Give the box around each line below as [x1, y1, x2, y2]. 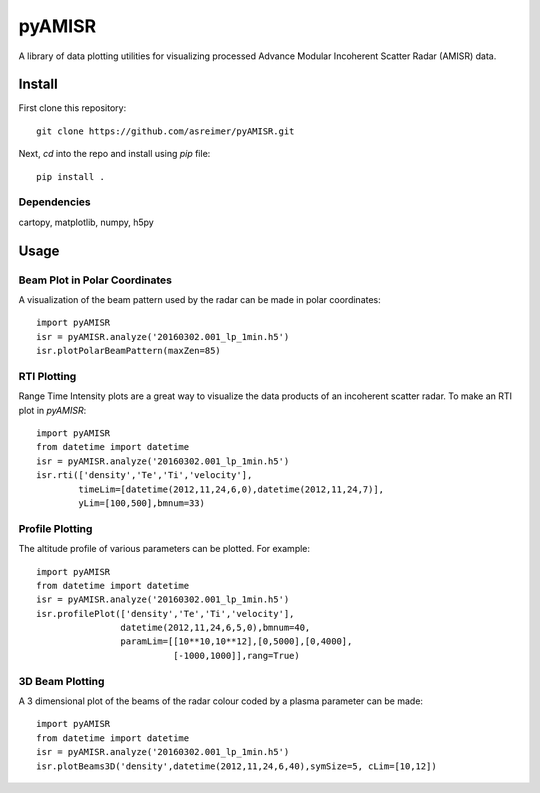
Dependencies [18, 195, 92, 209]
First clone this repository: [18, 102, 127, 114]
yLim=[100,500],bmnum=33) [78, 497, 205, 509]
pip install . [36, 171, 105, 182]
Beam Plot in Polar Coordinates [18, 273, 173, 287]
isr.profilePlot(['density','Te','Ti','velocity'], [36, 608, 295, 619]
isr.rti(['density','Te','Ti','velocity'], [36, 470, 253, 481]
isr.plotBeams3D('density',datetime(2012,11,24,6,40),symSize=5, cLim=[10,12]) [36, 760, 437, 772]
